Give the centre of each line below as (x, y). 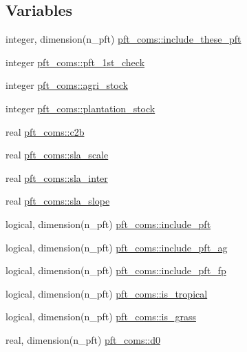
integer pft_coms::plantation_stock (80, 108)
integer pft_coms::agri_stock (67, 85)
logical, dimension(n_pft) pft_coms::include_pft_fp (116, 270)
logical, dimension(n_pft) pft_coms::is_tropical (107, 293)
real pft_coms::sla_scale (57, 155)
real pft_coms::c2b (45, 131)
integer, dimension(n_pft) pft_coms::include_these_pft (124, 39)
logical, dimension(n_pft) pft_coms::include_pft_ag (117, 247)
